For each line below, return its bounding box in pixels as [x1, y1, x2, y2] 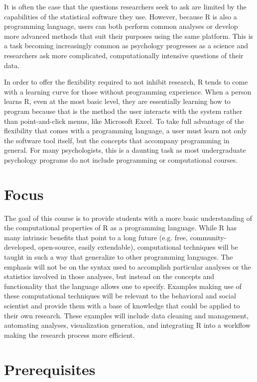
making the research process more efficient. [4, 329, 135, 340]
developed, [4, 242, 36, 252]
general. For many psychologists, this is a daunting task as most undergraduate [4, 145, 246, 155]
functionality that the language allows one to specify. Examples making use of [4, 281, 242, 291]
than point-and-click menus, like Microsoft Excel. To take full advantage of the [4, 115, 245, 126]
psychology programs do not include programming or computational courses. [4, 154, 238, 165]
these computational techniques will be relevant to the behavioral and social [4, 290, 236, 301]
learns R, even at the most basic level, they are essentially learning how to [4, 96, 231, 106]
